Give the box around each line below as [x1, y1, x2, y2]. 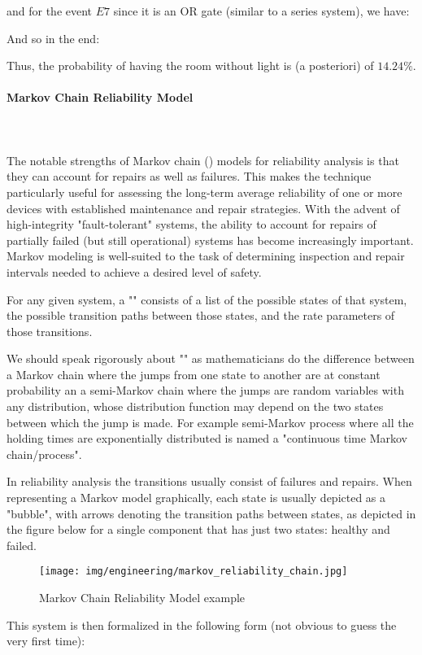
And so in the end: [7, 29, 100, 46]
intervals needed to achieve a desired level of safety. [7, 263, 262, 280]
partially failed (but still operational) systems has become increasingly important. [7, 231, 414, 248]
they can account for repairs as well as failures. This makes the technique [7, 168, 372, 185]
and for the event [7, 2, 93, 19]
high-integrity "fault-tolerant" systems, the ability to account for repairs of [7, 216, 376, 233]
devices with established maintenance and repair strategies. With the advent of [7, 199, 400, 216]
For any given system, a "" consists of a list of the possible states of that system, [7, 290, 407, 308]
